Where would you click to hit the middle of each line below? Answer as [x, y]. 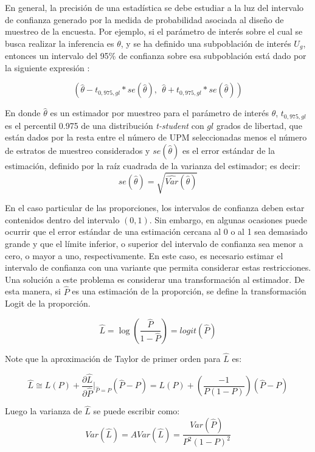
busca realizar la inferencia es [60, 43]
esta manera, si [33, 291]
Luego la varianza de [43, 411]
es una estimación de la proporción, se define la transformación [189, 291]
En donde [23, 113]
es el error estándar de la [228, 151]
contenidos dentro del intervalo [62, 219]
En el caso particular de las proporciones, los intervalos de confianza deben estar [155, 208]
